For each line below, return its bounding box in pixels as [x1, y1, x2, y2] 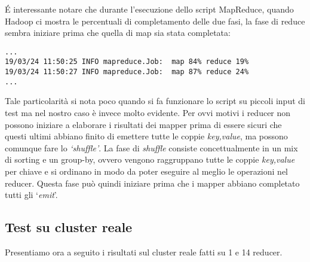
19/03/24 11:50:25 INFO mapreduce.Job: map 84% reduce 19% [5, 57, 249, 66]
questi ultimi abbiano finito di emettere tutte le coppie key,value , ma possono [5, 130, 288, 142]
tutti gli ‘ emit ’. [5, 188, 58, 201]
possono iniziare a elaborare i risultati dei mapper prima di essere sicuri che [5, 118, 282, 130]
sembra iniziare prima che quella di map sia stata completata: [5, 26, 231, 39]
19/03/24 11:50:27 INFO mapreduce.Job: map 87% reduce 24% [5, 68, 249, 77]
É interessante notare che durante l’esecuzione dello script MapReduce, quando [5, 3, 294, 15]
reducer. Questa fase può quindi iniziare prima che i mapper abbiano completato [5, 176, 300, 189]
